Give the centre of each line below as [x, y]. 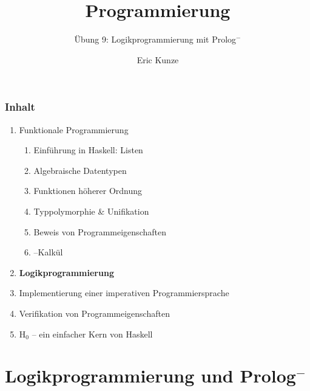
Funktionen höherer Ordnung [88, 191]
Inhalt [20, 107]
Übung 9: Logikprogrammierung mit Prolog [155, 39]
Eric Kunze [158, 59]
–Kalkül [48, 252]
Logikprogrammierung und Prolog [150, 375]
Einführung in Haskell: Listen [88, 150]
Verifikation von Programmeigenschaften [94, 313]
